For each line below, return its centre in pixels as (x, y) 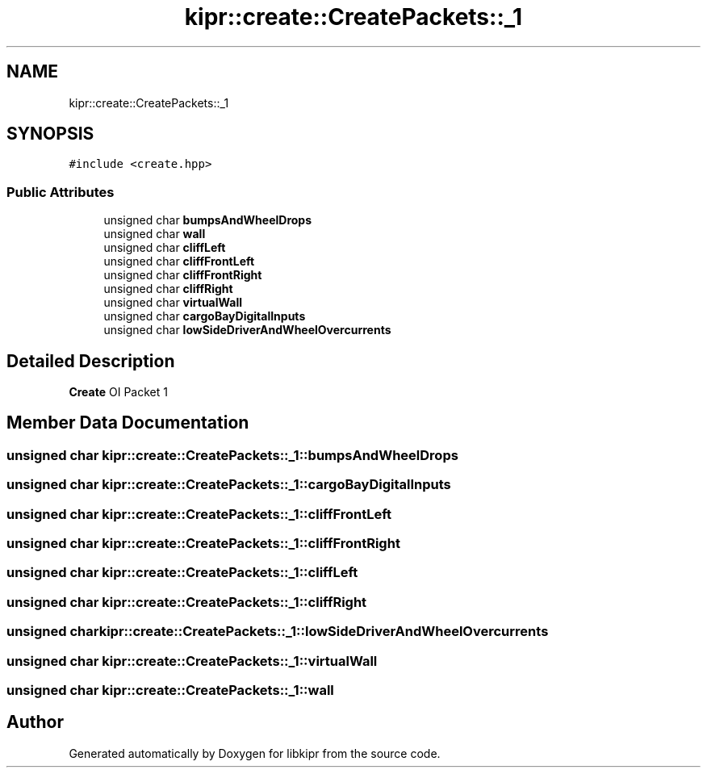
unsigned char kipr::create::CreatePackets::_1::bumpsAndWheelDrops (232, 455)
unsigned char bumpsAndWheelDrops (208, 220)
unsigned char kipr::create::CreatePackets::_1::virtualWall (192, 661)
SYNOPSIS (50, 134)
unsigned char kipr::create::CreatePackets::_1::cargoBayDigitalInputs (229, 485)
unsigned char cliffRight (168, 289)
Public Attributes (61, 192)
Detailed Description (91, 361)
